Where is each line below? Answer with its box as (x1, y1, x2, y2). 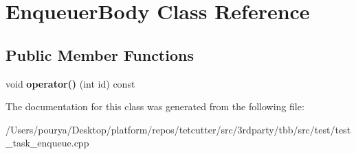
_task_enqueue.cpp (5, 136, 89, 150)
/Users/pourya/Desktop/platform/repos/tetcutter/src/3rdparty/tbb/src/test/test (5, 122, 351, 136)
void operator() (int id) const (5, 76, 135, 90)
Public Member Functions (5, 44, 194, 65)
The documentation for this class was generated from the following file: (5, 99, 304, 114)
